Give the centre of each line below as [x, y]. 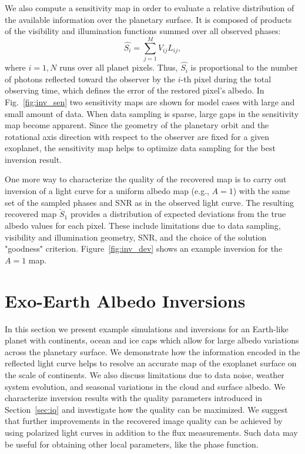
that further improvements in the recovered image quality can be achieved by [144, 421]
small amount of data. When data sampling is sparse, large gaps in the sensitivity [152, 113]
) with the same [262, 191]
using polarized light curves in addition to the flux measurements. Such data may [151, 432]
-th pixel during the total [226, 79]
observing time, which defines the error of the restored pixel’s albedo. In [135, 90]
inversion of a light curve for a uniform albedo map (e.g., [107, 191]
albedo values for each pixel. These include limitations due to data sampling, [143, 226]
